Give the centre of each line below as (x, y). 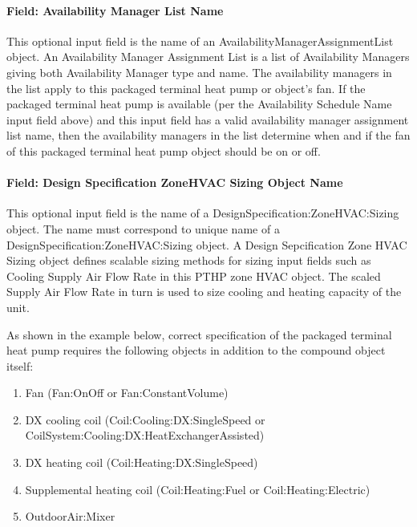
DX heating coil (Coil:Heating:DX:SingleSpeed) (142, 462)
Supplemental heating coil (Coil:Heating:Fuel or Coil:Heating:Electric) (198, 489)
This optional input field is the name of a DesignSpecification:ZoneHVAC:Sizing (203, 213)
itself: (20, 365)
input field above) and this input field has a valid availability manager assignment (208, 119)
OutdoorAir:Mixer (70, 516)
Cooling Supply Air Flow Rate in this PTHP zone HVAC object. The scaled (194, 276)
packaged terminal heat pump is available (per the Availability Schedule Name (199, 104)
